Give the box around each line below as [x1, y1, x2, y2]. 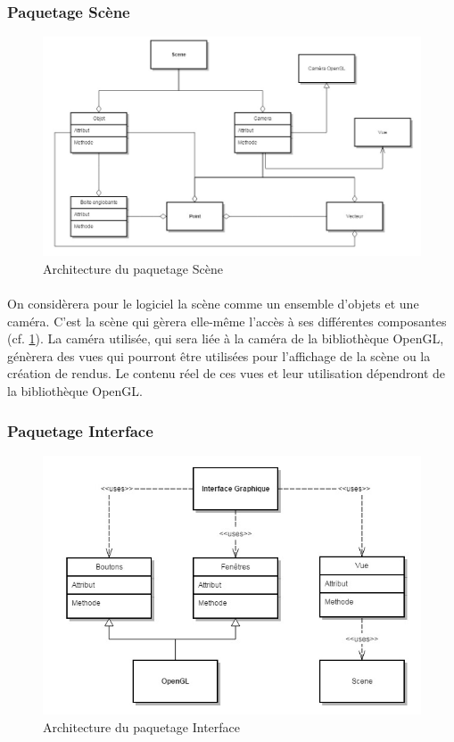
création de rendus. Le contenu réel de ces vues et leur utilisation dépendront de [7, 364, 446, 383]
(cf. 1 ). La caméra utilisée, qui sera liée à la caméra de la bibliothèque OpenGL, [7, 329, 444, 348]
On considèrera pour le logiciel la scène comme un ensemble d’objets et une [7, 294, 419, 313]
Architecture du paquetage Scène [43, 259, 223, 277]
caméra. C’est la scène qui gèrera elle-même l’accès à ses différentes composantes [7, 311, 447, 330]
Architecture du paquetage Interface [43, 717, 241, 736]
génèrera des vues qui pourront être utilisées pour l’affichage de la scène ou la [7, 346, 431, 365]
